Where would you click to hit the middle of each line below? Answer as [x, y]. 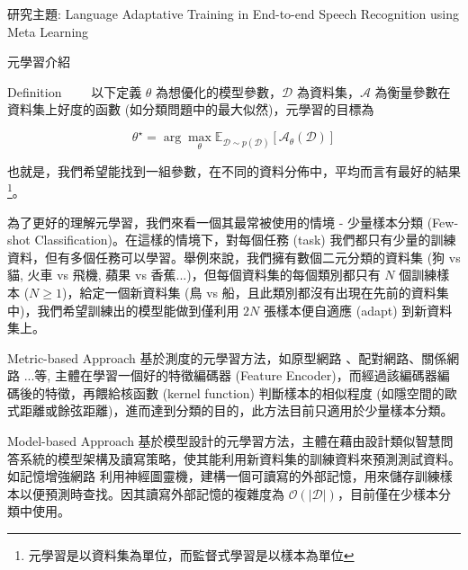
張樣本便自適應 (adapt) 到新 [346, 310]
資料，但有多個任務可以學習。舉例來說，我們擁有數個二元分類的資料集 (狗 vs [234, 257]
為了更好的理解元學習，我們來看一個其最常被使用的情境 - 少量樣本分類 [215, 222]
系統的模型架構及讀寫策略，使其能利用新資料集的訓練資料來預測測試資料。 [240, 458]
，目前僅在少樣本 [387, 493]
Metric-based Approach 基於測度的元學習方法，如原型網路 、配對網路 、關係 [227, 357]
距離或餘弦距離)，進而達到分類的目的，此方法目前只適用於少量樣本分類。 [236, 410]
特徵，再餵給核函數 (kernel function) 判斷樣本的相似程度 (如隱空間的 [244, 392]
